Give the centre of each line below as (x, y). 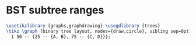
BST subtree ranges (55, 10)
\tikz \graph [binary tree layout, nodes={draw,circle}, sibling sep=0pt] (99, 31)
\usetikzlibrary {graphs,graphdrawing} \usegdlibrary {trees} (83, 26)
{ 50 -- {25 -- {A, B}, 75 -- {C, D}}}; (61, 37)
